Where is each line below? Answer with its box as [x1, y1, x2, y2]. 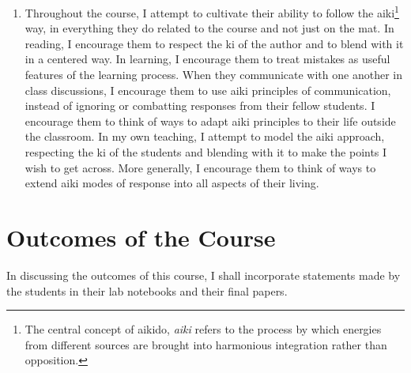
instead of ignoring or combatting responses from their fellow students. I [25, 97, 375, 114]
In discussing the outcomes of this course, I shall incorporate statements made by [6, 266, 401, 283]
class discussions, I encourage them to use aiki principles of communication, [25, 81, 391, 98]
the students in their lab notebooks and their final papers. [6, 282, 288, 299]
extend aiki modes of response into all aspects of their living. [25, 175, 319, 191]
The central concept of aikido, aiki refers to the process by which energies [25, 321, 382, 337]
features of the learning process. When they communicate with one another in [25, 66, 402, 83]
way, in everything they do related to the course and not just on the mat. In [25, 20, 394, 36]
